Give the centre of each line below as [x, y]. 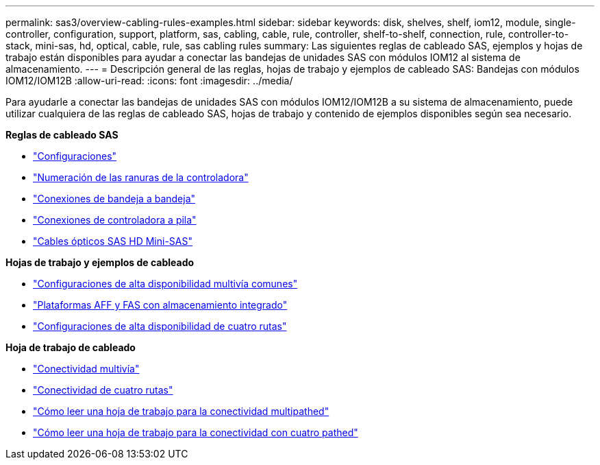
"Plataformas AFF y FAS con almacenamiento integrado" [160, 305]
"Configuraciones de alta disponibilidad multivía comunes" [165, 284]
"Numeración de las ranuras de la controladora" [141, 177]
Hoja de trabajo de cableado [71, 347]
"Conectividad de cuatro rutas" [103, 390]
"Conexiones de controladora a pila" [115, 220]
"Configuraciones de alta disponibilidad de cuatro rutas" [160, 326]
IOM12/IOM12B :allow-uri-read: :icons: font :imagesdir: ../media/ [149, 81]
